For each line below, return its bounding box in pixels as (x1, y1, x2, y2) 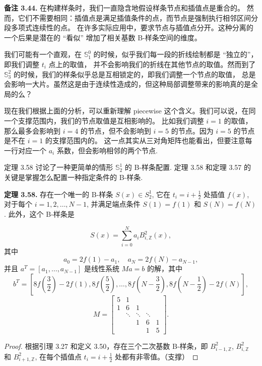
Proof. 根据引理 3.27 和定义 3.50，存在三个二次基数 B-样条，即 (4, 340, 208, 351)
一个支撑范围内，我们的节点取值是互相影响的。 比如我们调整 (4, 115, 204, 126)
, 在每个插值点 (35, 351, 82, 361)
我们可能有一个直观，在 (4, 49, 82, 59)
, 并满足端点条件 (86, 199, 141, 209)
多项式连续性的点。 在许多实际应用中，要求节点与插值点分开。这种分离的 (11, 22, 253, 33)
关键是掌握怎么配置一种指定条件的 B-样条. (4, 171, 143, 182)
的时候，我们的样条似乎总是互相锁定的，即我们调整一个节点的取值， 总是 (13, 69, 256, 79)
